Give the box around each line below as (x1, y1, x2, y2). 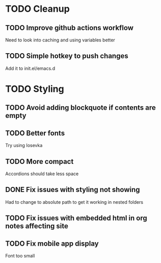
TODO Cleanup (5, 3, 70, 15)
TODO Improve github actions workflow (5, 23, 134, 32)
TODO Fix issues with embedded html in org (5, 214, 148, 223)
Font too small (5, 253, 35, 259)
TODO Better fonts (5, 129, 65, 137)
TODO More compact (5, 157, 74, 166)
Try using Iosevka (5, 142, 43, 149)
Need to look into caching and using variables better (5, 37, 116, 43)
